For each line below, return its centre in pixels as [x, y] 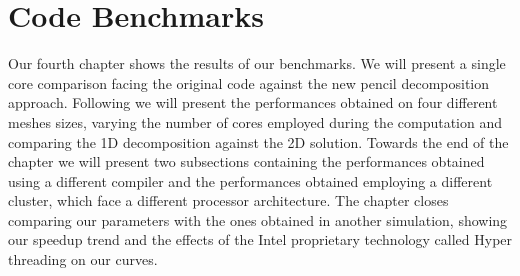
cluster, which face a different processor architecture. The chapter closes [228, 200]
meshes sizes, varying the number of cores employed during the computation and [255, 121]
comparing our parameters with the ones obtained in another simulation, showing [258, 219]
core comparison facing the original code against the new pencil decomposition [249, 82]
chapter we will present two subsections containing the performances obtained [246, 161]
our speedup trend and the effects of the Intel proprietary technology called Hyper [260, 239]
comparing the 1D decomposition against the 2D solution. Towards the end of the [258, 141]
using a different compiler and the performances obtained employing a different [250, 180]
